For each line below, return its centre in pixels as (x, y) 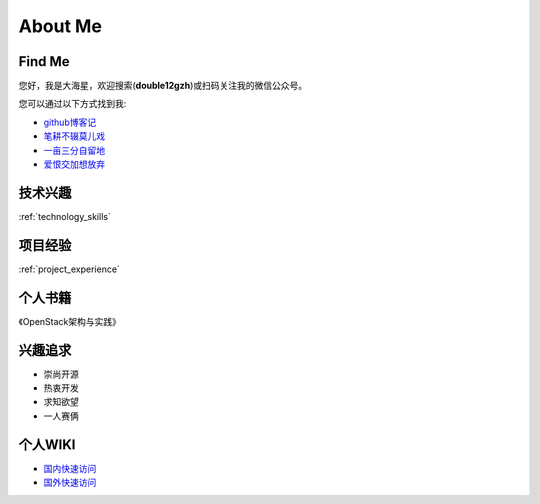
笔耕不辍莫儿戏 (74, 136)
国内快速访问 (70, 468)
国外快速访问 (70, 482)
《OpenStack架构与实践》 (70, 321)
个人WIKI (47, 444)
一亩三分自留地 (74, 150)
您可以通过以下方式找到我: (72, 104)
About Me (60, 26)
